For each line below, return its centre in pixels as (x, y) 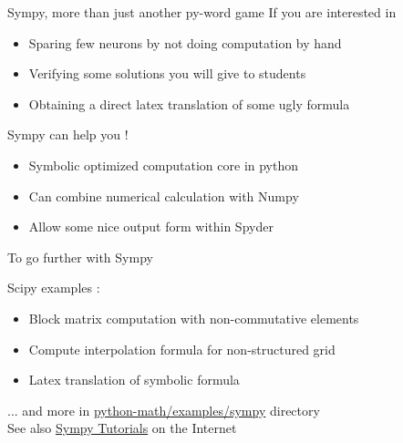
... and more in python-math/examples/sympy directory (164, 410)
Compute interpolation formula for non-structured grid (182, 349)
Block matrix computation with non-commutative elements (194, 318)
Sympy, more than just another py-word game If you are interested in (202, 12)
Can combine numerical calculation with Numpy (164, 196)
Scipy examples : (54, 288)
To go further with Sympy (80, 257)
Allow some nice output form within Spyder (151, 227)
